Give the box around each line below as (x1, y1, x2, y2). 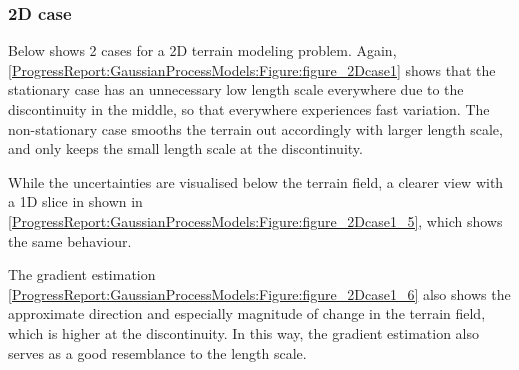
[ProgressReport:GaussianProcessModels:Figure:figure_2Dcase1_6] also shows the (8, 283, 511, 304)
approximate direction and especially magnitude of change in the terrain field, (8, 303, 486, 324)
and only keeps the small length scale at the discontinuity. (8, 138, 363, 159)
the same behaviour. (8, 230, 132, 251)
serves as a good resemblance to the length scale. (8, 342, 307, 363)
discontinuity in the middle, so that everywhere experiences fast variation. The (8, 99, 490, 119)
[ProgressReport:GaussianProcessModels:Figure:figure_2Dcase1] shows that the (8, 59, 496, 80)
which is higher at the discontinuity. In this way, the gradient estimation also (8, 322, 480, 343)
